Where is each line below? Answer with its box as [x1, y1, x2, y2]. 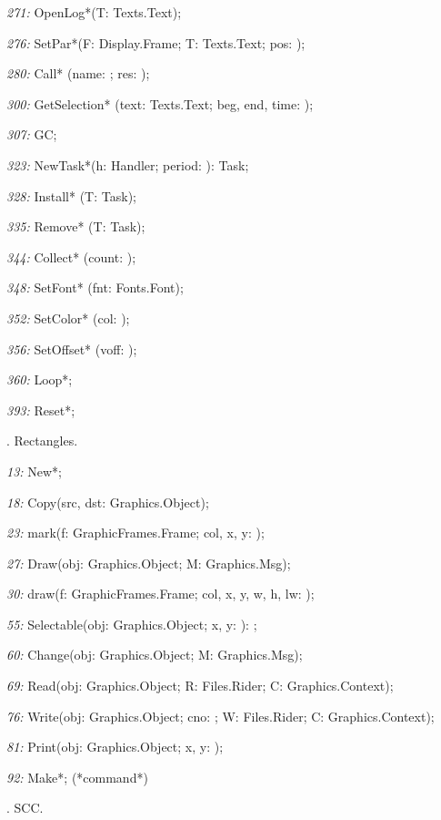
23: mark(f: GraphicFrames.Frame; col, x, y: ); [6, 523, 265, 542]
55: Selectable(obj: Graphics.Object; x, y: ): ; [6, 614, 257, 633]
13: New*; [6, 461, 62, 480]
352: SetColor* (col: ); [6, 308, 130, 327]
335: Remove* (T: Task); [6, 217, 145, 236]
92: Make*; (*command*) [6, 767, 148, 786]
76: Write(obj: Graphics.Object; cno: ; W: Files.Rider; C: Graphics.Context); [6, 706, 435, 725]
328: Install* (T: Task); [6, 186, 136, 205]
